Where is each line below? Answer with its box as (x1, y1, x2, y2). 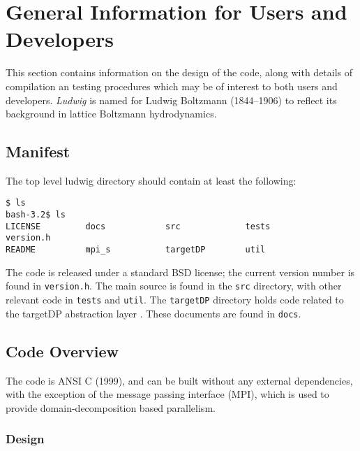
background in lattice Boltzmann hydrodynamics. (6, 106, 217, 121)
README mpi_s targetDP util (6, 245, 266, 255)
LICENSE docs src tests (6, 221, 271, 231)
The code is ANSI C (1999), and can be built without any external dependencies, (6, 373, 353, 387)
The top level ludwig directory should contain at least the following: (6, 173, 297, 187)
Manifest (6, 141, 70, 162)
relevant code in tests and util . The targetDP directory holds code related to (6, 292, 344, 307)
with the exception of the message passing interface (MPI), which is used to (6, 387, 329, 401)
